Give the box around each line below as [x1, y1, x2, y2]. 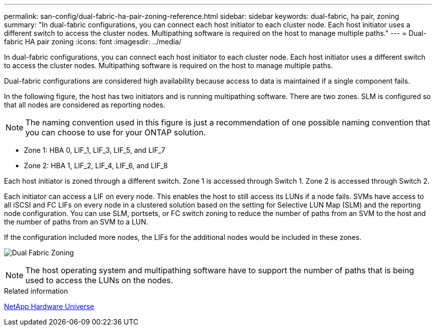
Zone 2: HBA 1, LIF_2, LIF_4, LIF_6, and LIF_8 [24, 161, 168, 170]
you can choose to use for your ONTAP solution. [25, 127, 206, 137]
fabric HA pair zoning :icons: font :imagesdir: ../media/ [4, 37, 182, 46]
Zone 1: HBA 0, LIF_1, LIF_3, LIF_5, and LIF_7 [24, 146, 165, 154]
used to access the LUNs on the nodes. [25, 275, 173, 285]
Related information [4, 287, 68, 295]
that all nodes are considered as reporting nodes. [4, 101, 165, 109]
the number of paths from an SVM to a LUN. [4, 218, 148, 226]
